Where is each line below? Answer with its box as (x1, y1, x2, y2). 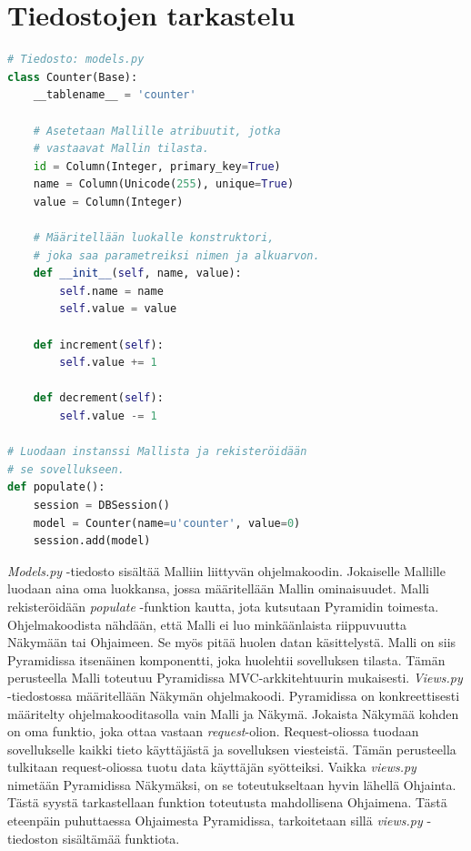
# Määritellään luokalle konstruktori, (33, 231, 275, 245)
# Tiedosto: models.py (7, 53, 145, 66)
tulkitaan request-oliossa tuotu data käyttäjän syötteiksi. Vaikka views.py (7, 757, 416, 776)
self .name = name (59, 284, 164, 298)
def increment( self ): (33, 338, 164, 351)
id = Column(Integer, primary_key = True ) (33, 159, 281, 173)
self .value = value (59, 302, 177, 316)
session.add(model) (33, 534, 151, 548)
